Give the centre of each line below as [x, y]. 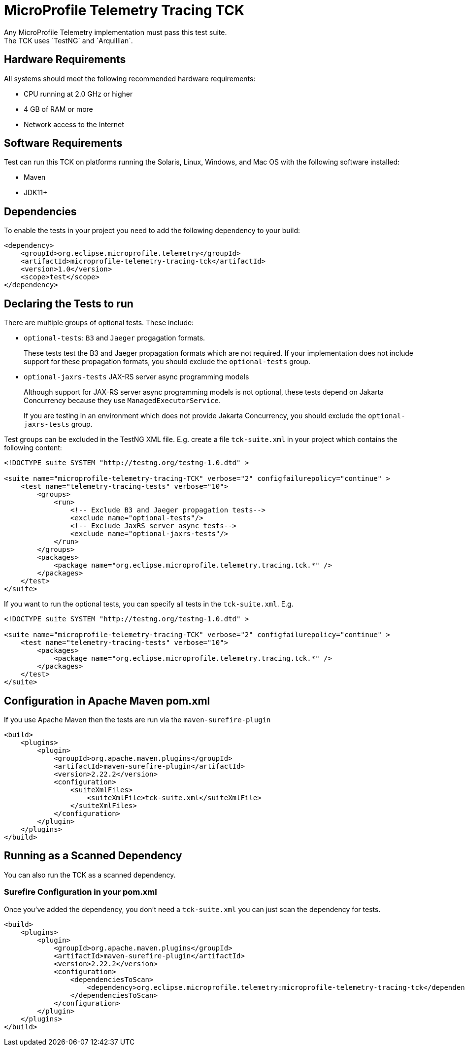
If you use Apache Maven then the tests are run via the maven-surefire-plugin [137, 719]
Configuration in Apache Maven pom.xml [107, 701]
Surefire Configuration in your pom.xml [81, 892]
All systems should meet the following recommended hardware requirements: [130, 78]
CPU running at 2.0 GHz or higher [78, 94]
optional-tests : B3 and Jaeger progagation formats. [115, 338]
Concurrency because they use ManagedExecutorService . [122, 401]
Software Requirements [63, 143]
